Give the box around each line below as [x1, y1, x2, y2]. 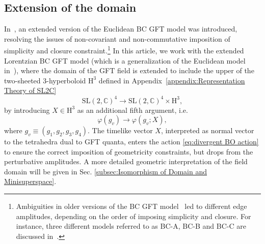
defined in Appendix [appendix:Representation [98, 75, 245, 85]
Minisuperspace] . [4, 176, 57, 187]
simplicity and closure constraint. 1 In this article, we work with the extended [4, 44, 244, 56]
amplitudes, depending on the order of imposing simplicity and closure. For [16, 210, 251, 221]
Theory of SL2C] [4, 85, 57, 96]
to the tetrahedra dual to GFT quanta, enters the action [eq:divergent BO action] [4, 136, 259, 147]
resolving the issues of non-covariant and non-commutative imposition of [4, 33, 230, 44]
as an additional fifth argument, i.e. [77, 104, 188, 115]
